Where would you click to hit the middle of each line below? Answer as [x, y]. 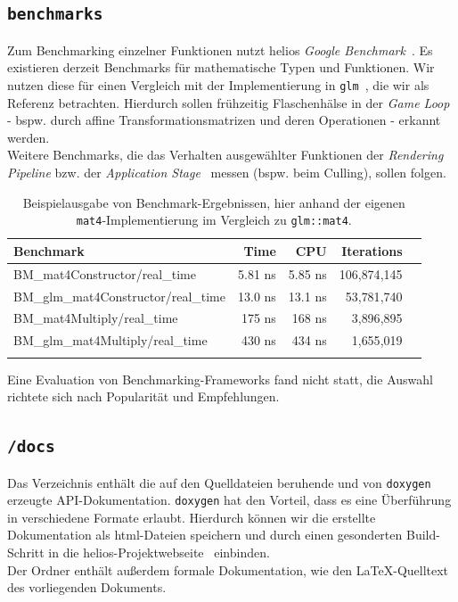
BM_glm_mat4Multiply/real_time [110, 340]
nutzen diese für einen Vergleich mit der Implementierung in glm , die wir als [218, 84]
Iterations [372, 250]
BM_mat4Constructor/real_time [105, 273]
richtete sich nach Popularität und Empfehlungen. [143, 396]
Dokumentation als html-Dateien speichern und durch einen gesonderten [205, 535]
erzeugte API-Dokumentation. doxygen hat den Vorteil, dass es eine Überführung [229, 500]
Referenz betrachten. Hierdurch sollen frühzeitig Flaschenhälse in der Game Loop [229, 102]
